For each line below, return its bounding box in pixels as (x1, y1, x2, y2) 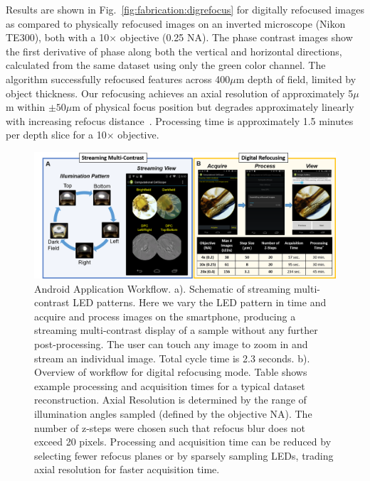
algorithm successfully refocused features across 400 (6, 71, 231, 86)
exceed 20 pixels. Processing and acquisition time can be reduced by (34, 434, 332, 449)
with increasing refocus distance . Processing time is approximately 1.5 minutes (6, 113, 354, 128)
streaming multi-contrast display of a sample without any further (34, 323, 318, 337)
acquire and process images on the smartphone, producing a (34, 308, 296, 323)
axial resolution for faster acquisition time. (34, 462, 220, 477)
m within (6, 99, 46, 114)
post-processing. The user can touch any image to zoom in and (34, 336, 308, 351)
